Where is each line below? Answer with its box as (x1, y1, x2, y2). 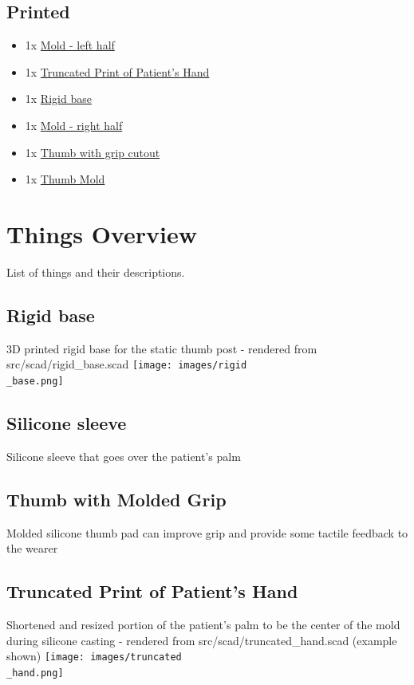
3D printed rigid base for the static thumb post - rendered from (6, 340, 317, 356)
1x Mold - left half (25, 37, 115, 53)
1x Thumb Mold (25, 171, 105, 187)
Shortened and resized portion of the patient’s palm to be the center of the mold (6, 616, 400, 632)
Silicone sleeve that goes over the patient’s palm (6, 447, 241, 464)
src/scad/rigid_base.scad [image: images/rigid (6, 356, 247, 372)
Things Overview (6, 217, 197, 250)
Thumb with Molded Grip (6, 486, 227, 511)
